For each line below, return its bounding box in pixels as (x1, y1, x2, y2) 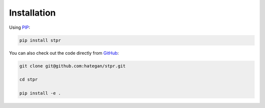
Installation (9, 7, 56, 18)
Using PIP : (9, 24, 30, 30)
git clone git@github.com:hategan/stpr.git (19, 63, 126, 68)
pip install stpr (19, 37, 61, 43)
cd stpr (19, 77, 38, 83)
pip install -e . (19, 90, 61, 96)
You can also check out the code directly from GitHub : (9, 50, 119, 56)
